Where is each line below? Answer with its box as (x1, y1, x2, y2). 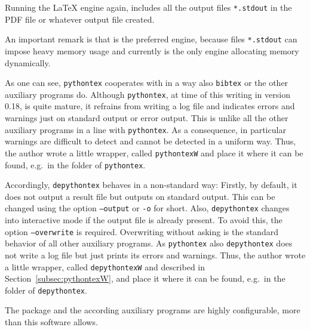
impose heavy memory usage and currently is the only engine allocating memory (5, 44, 299, 57)
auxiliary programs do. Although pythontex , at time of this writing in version (5, 88, 290, 100)
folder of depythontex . (5, 283, 87, 296)
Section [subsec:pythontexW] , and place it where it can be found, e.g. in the (5, 272, 286, 285)
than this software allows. (5, 316, 98, 328)
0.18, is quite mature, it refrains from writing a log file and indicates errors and (5, 100, 295, 112)
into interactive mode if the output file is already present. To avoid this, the (5, 214, 283, 226)
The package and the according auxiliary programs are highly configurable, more (5, 304, 300, 316)
